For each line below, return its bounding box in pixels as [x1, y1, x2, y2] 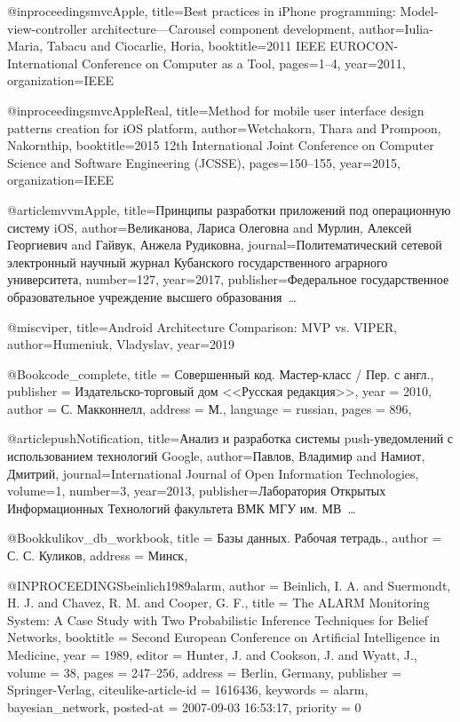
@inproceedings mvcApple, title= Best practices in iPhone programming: [7, 2, 396, 20]
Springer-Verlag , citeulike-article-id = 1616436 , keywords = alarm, [7, 680, 369, 699]
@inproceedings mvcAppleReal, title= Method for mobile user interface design [7, 100, 424, 119]
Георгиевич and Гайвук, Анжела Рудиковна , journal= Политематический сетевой [7, 235, 442, 254]
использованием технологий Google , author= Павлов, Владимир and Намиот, [7, 447, 425, 465]
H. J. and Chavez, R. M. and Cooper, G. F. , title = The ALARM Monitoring [7, 593, 430, 612]
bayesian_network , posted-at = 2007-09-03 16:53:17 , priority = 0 [7, 697, 361, 716]
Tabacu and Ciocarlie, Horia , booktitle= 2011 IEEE [46, 36, 326, 55]
